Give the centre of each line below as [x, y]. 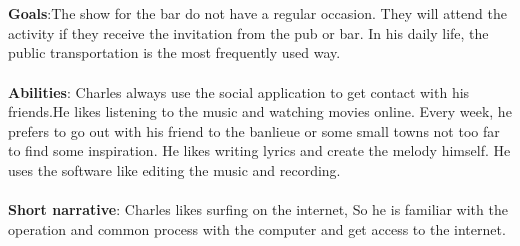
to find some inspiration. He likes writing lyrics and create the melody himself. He [259, 150]
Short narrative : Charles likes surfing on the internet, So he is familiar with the [258, 209]
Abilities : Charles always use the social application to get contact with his [239, 91]
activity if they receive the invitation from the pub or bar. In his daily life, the [248, 32]
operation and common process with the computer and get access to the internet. [257, 228]
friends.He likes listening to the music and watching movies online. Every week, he [260, 111]
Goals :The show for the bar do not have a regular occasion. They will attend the [257, 13]
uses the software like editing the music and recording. [174, 169]
